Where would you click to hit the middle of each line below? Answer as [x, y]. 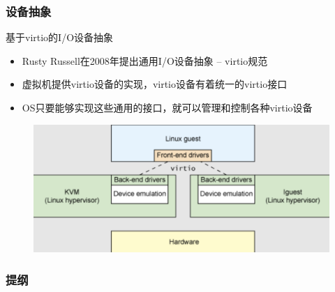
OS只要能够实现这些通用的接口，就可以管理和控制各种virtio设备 [167, 107]
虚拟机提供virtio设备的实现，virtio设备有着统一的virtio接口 [155, 84]
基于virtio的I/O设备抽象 [60, 37]
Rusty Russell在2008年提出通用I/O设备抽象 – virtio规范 [145, 60]
